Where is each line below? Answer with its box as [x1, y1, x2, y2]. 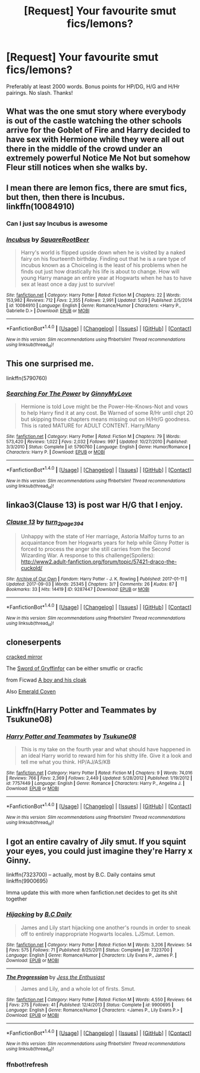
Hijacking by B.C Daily [6, 910, 72, 918]
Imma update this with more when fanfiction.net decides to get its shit [6, 889, 177, 896]
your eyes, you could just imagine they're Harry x [6, 846, 193, 856]
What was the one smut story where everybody [6, 106, 186, 117]
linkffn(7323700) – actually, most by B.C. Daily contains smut [6, 871, 156, 878]
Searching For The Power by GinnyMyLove [6, 389, 132, 397]
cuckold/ [20, 564, 43, 571]
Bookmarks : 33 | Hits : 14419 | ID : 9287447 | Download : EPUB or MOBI [6, 586, 150, 592]
